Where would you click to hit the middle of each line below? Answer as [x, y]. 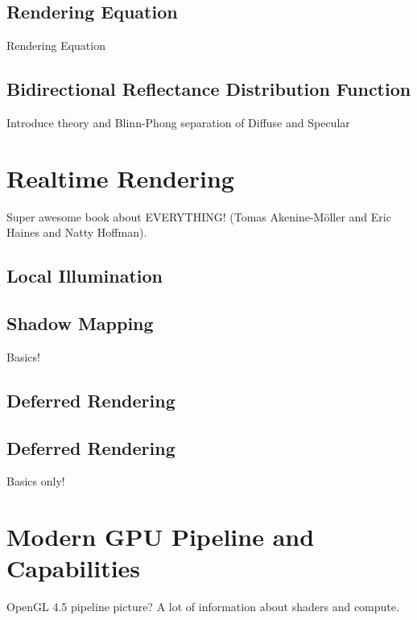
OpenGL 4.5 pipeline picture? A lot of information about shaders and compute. [203, 607]
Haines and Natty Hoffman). [77, 232]
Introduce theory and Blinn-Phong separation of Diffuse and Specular [178, 122]
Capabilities [74, 568]
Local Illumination [85, 276]
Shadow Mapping [80, 323]
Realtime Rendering [120, 178]
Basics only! [36, 481]
